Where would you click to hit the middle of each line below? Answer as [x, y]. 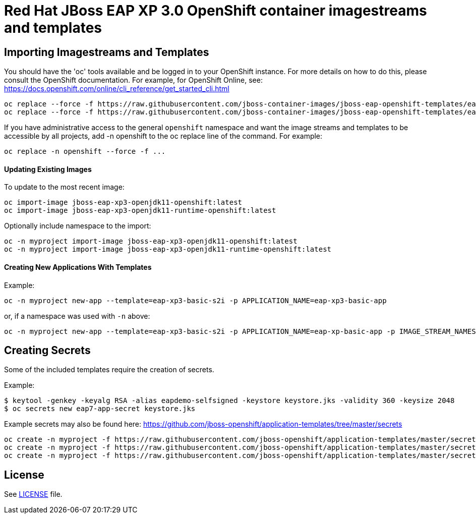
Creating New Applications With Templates [78, 267]
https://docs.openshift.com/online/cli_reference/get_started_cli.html [117, 89]
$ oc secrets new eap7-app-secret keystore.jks [100, 409]
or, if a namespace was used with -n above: [77, 316]
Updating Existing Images [48, 169]
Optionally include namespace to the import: [78, 226]
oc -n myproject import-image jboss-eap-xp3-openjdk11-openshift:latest [151, 241]
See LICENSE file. [33, 494]
